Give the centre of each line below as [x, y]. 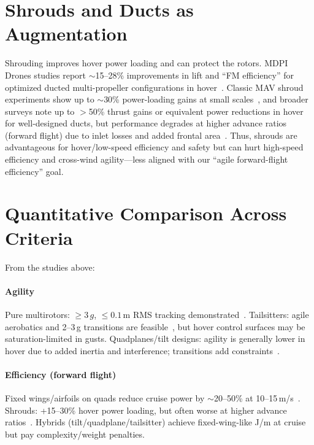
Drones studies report [45, 75]
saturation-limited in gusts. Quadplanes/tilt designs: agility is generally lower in [155, 339]
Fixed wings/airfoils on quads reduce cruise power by [105, 398]
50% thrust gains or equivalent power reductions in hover [196, 111]
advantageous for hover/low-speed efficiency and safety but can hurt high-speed [154, 147]
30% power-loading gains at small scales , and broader [206, 99]
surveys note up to [40, 111]
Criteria [39, 237]
